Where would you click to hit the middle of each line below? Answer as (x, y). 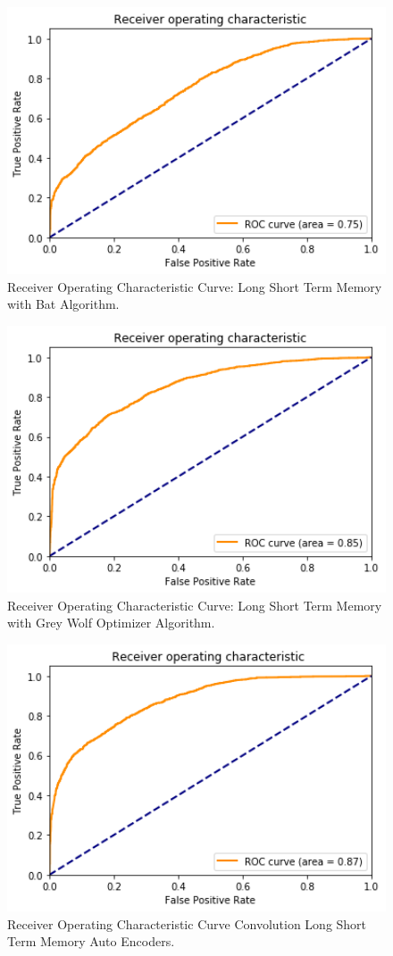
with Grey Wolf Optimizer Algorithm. (111, 623)
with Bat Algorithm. (63, 304)
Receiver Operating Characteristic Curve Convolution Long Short (187, 923)
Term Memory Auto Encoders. (91, 941)
